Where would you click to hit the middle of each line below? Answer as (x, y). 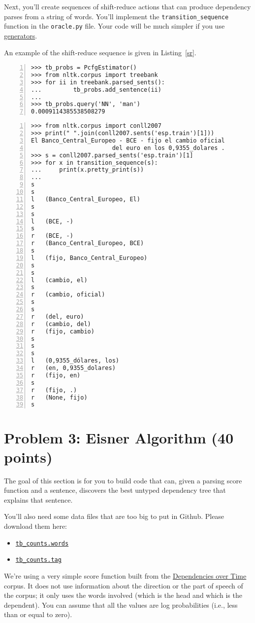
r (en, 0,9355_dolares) (73, 368)
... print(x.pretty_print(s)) (88, 170)
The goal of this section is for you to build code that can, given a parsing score (123, 480)
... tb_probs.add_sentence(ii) (96, 90)
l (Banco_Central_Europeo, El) (86, 199)
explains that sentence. (38, 499)
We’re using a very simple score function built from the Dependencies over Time (125, 575)
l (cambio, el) (59, 280)
